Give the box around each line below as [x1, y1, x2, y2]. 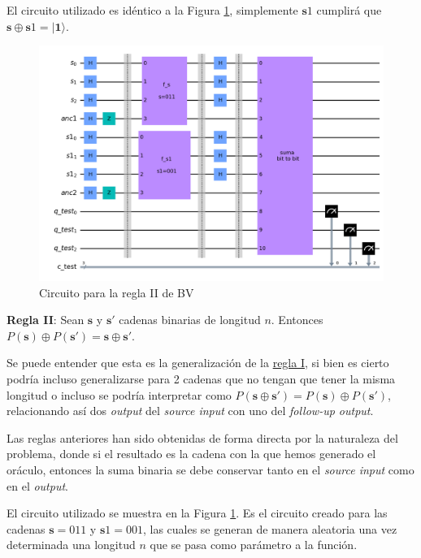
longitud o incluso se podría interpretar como [7, 386, 232, 403]
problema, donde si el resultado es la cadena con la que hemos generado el [7, 445, 376, 462]
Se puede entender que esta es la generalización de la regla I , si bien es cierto [7, 354, 389, 371]
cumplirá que [316, 2, 382, 18]
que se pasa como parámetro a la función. [150, 536, 358, 553]
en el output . [7, 477, 68, 494]
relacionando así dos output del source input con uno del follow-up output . [7, 402, 374, 419]
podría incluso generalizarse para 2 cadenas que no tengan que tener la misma [7, 370, 396, 387]
